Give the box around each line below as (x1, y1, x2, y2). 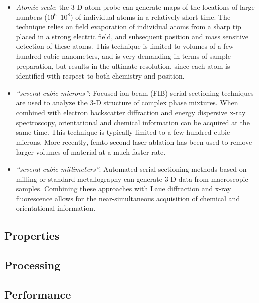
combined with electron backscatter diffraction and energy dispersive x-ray (16, 107, 246, 117)
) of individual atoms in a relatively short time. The (70, 11, 231, 22)
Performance (4, 286, 71, 302)
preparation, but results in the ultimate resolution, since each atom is (16, 60, 230, 71)
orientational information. (16, 203, 96, 213)
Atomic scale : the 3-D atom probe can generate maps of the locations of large (16, 2, 255, 12)
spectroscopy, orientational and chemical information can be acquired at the (16, 117, 250, 127)
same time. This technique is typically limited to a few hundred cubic (16, 127, 230, 137)
